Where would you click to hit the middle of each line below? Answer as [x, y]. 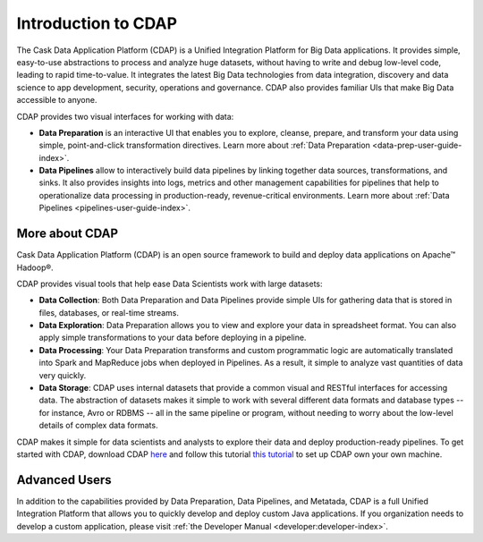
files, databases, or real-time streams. [109, 312]
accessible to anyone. [57, 100]
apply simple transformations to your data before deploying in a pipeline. [173, 338]
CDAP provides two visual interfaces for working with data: [125, 116]
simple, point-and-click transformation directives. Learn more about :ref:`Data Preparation [205, 145]
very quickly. [63, 375]
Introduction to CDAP [97, 23]
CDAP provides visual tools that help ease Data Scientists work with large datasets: [169, 284]
